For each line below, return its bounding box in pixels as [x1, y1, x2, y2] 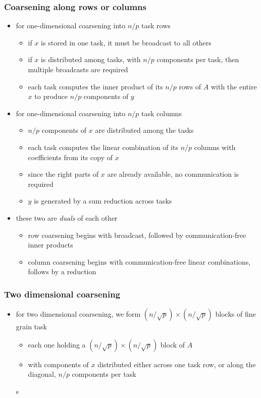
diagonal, [28, 369, 56, 379]
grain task [16, 321, 47, 332]
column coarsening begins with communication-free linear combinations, [28, 256, 251, 267]
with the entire [211, 81, 257, 91]
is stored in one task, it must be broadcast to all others [41, 37, 212, 47]
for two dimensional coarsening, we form [16, 309, 141, 319]
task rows [141, 20, 171, 31]
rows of [179, 81, 201, 91]
